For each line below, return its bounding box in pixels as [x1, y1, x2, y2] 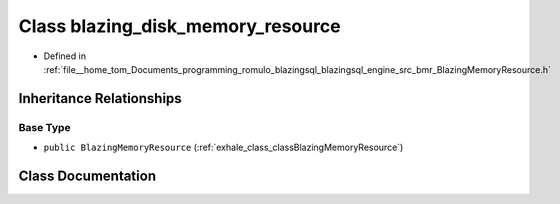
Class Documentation [18, 167, 157, 184]
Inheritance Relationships [18, 90, 182, 107]
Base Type [18, 120, 71, 134]
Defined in [43, 50, 87, 62]
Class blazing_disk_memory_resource [18, 15, 341, 37]
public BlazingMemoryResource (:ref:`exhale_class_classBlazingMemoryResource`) [43, 141, 404, 154]
